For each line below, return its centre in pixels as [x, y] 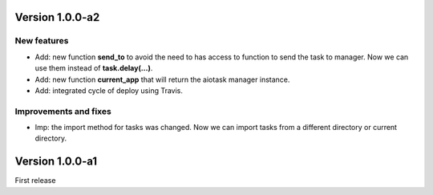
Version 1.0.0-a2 [57, 17]
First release [35, 181]
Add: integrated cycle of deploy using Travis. [109, 90]
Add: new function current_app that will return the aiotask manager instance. [162, 79]
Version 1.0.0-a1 [56, 162]
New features [42, 41]
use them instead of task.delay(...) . [94, 68]
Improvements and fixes [63, 111]
